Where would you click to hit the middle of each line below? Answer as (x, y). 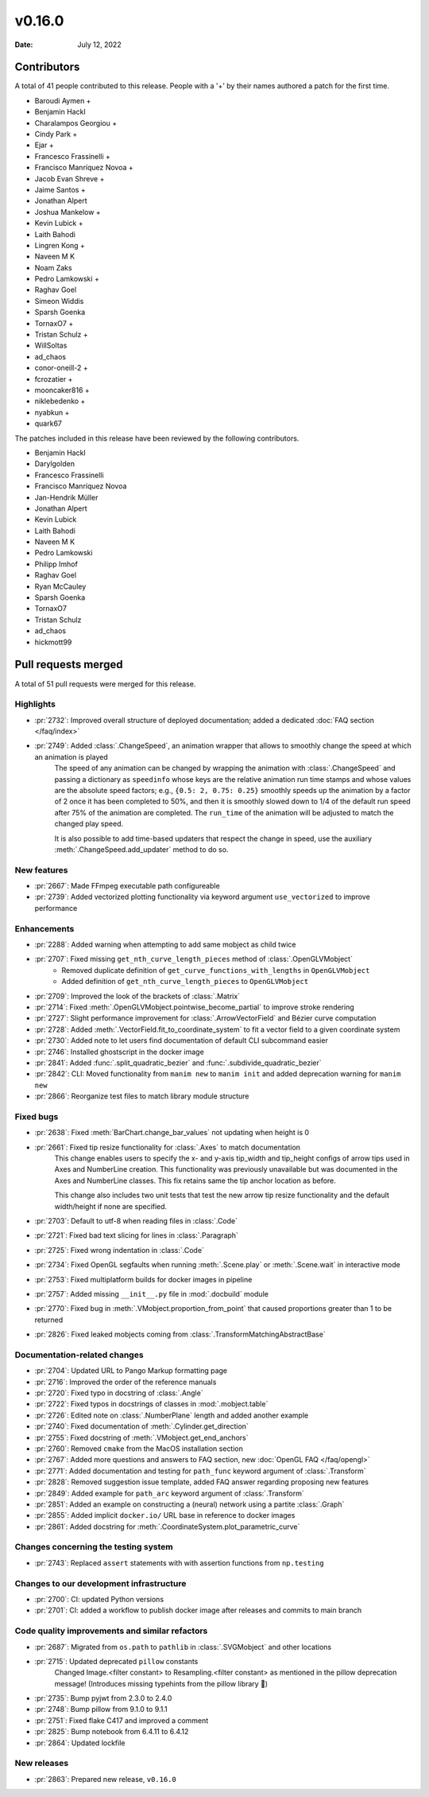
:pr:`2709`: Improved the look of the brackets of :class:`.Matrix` (137, 996)
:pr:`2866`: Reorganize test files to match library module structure (142, 1096)
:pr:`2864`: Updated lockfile (80, 1743)
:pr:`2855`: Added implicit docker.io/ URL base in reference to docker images (165, 1515)
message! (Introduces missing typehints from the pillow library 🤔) (161, 1683)
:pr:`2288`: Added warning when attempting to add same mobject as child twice (165, 944)
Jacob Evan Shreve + (70, 178)
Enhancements (44, 928)
